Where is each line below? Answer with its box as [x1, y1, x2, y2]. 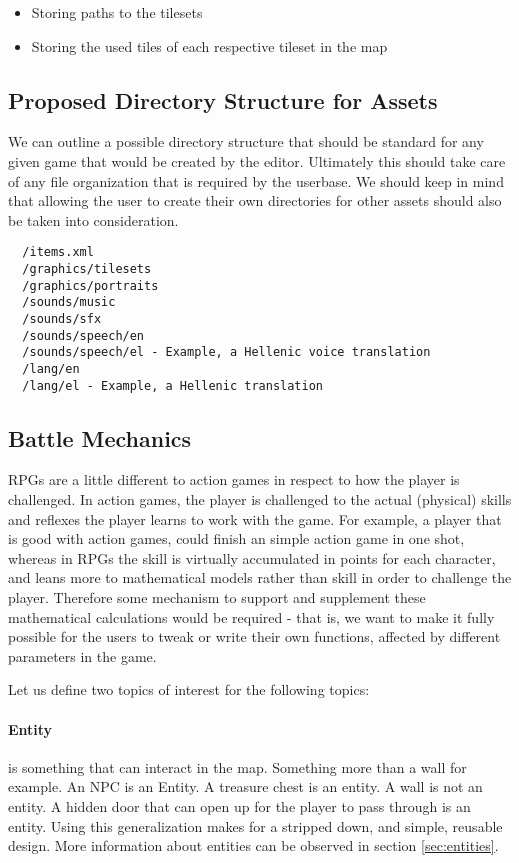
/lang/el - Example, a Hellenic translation [22, 378, 323, 393]
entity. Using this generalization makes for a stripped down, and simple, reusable [8, 815, 503, 836]
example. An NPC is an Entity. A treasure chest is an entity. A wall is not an [8, 776, 483, 797]
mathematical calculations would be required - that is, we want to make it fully [8, 606, 495, 627]
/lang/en [22, 361, 80, 376]
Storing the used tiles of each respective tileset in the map [31, 35, 388, 56]
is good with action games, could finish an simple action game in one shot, [8, 528, 465, 549]
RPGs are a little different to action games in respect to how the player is [8, 469, 460, 490]
